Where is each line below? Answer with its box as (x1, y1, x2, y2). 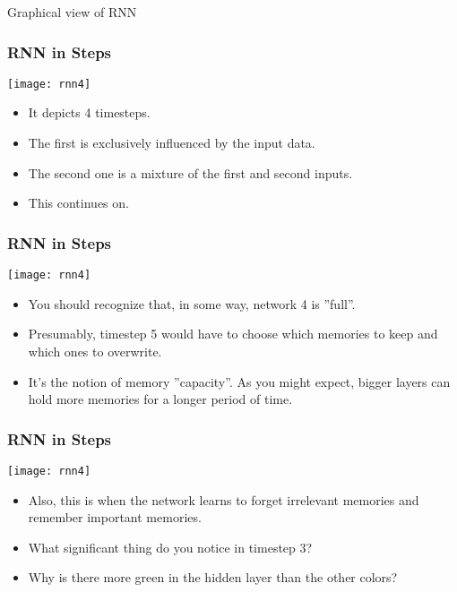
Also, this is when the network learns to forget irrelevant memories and (28, 490, 419, 509)
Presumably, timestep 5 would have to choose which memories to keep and (28, 324, 438, 343)
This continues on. (28, 193, 129, 212)
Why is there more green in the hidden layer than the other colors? (28, 568, 398, 587)
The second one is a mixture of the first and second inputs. (28, 163, 353, 182)
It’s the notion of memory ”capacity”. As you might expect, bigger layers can (28, 372, 451, 390)
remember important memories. (28, 508, 202, 527)
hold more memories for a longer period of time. (28, 390, 293, 408)
